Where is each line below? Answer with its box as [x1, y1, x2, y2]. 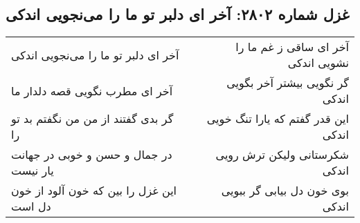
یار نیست [11, 162, 54, 179]
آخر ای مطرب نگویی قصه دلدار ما [11, 82, 173, 99]
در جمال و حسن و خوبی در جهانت [11, 146, 172, 163]
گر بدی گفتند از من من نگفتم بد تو [11, 110, 174, 127]
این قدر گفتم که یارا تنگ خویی [206, 110, 349, 127]
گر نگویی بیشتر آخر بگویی [226, 75, 349, 91]
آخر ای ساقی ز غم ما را [235, 39, 349, 55]
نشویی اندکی [287, 55, 349, 71]
